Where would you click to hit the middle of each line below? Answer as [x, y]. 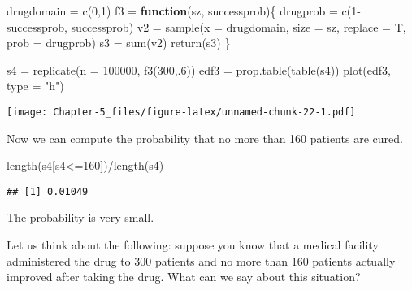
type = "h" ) [35, 86]
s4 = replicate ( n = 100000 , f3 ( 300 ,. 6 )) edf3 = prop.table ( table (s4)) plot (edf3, [199, 69]
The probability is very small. [80, 217]
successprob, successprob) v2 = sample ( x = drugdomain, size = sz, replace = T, [206, 26]
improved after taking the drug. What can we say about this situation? [184, 277]
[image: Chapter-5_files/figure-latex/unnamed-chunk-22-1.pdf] [181, 112]
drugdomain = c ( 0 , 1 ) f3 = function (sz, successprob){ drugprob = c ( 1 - [184, 11]
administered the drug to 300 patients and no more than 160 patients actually [201, 260]
